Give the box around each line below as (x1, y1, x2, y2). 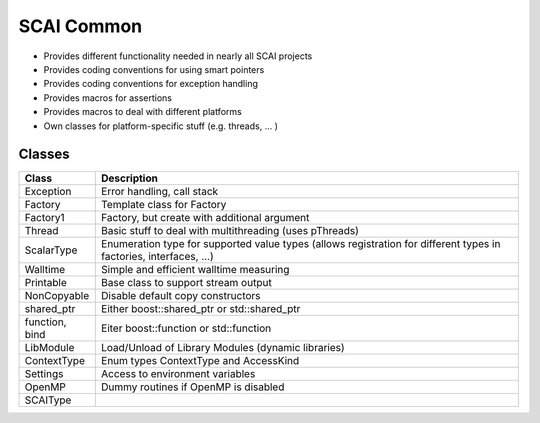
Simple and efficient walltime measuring (101, 263, 290, 277)
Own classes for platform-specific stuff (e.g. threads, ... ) (43, 120, 279, 132)
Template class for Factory (101, 198, 227, 212)
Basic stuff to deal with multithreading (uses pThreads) (101, 224, 359, 238)
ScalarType (24, 243, 78, 257)
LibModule (24, 341, 75, 355)
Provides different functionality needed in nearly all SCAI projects (43, 50, 313, 62)
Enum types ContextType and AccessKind (101, 354, 300, 368)
